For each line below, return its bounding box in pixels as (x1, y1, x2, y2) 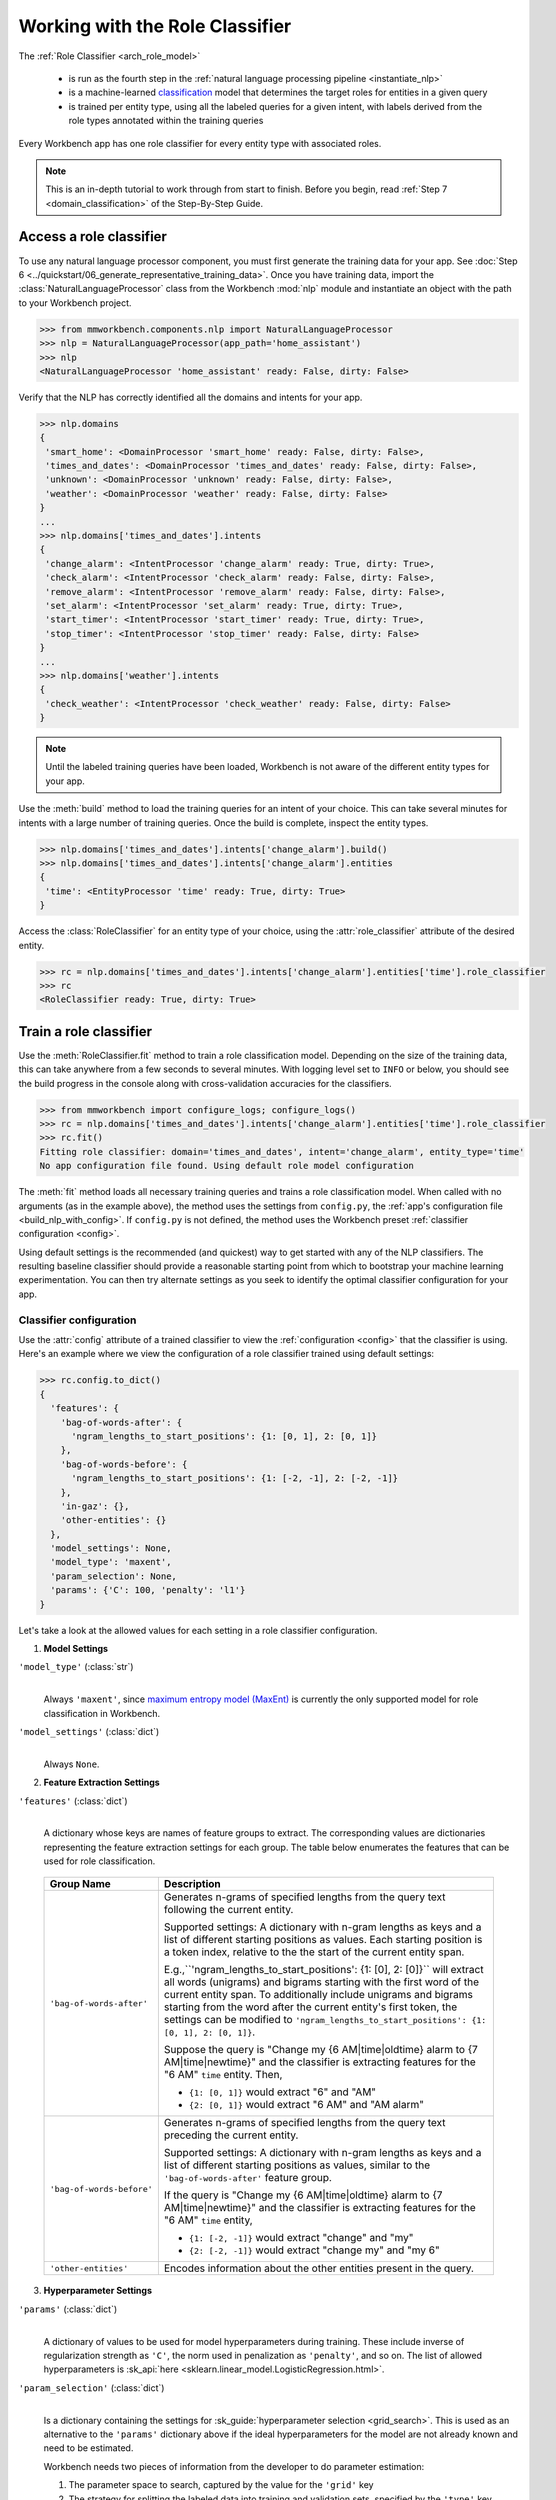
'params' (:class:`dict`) (18, 2303, 118, 2315)
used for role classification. (43, 1855, 156, 1867)
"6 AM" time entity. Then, (163, 2068, 283, 2082)
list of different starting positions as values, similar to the (163, 2158, 431, 2172)
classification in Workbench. (43, 1707, 161, 1719)
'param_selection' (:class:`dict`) (18, 2381, 165, 2394)
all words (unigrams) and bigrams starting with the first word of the (163, 1975, 480, 1989)
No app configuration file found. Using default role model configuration (39, 1160, 415, 1172)
